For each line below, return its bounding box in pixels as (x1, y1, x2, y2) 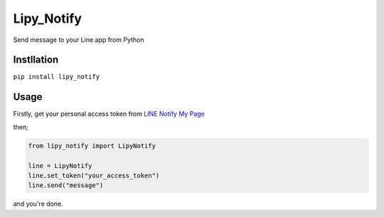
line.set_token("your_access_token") (28, 171, 160, 179)
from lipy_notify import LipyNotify (28, 142, 156, 150)
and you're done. (13, 199, 63, 208)
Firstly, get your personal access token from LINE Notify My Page (13, 110, 206, 118)
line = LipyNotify (28, 162, 92, 169)
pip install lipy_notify (13, 73, 100, 81)
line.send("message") (28, 182, 104, 189)
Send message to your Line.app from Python (13, 35, 144, 44)
